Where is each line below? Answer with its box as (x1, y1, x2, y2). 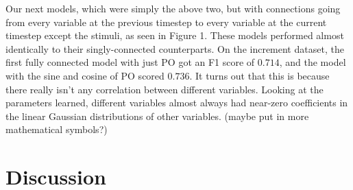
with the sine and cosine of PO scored (5, 68, 165, 82)
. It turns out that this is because (189, 68, 330, 82)
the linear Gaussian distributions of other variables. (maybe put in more (5, 108, 309, 123)
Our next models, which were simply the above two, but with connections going (5, 1, 341, 15)
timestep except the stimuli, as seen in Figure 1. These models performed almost (5, 28, 344, 43)
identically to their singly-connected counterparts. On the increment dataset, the (5, 41, 344, 56)
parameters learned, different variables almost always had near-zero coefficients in (5, 95, 348, 110)
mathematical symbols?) (5, 122, 108, 136)
